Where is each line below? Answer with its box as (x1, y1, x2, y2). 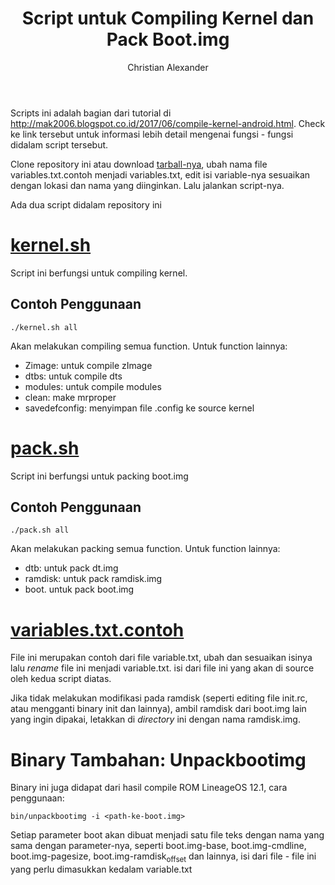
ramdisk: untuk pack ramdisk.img (24, 573, 163, 585)
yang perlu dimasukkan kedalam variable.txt (10, 863, 193, 876)
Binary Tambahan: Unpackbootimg (10, 748, 307, 771)
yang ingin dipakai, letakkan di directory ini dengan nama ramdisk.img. (10, 713, 301, 726)
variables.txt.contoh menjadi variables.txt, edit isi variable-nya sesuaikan (10, 168, 311, 181)
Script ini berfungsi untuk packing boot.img (10, 470, 189, 482)
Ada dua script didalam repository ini (10, 198, 162, 211)
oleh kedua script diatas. (10, 673, 112, 685)
